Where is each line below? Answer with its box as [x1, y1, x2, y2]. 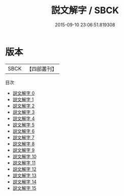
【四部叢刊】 [26, 65, 57, 72]
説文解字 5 [12, 122, 35, 128]
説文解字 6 [12, 128, 35, 134]
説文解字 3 [12, 109, 35, 115]
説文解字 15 [12, 185, 36, 191]
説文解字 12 [12, 166, 36, 172]
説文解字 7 [12, 134, 34, 140]
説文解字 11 [12, 160, 36, 166]
